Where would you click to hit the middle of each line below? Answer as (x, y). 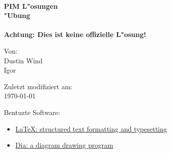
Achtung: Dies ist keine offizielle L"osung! (75, 34)
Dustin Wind (23, 60)
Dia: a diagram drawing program (64, 145)
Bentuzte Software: (32, 112)
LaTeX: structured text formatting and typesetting (91, 128)
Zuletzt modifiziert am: (38, 86)
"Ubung (17, 15)
